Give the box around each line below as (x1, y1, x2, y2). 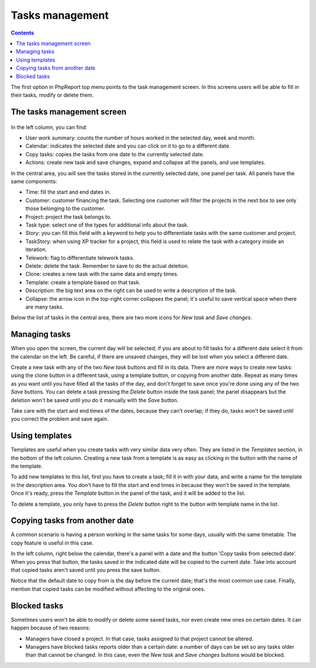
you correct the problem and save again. (11, 416, 109, 423)
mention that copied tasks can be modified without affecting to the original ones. (11, 585, 205, 592)
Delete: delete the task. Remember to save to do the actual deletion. (25, 262, 190, 269)
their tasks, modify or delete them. (11, 91, 94, 99)
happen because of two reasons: (11, 624, 91, 632)
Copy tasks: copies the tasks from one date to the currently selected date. (25, 150, 205, 157)
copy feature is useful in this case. (11, 539, 94, 546)
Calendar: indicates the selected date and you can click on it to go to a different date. (25, 142, 231, 149)
